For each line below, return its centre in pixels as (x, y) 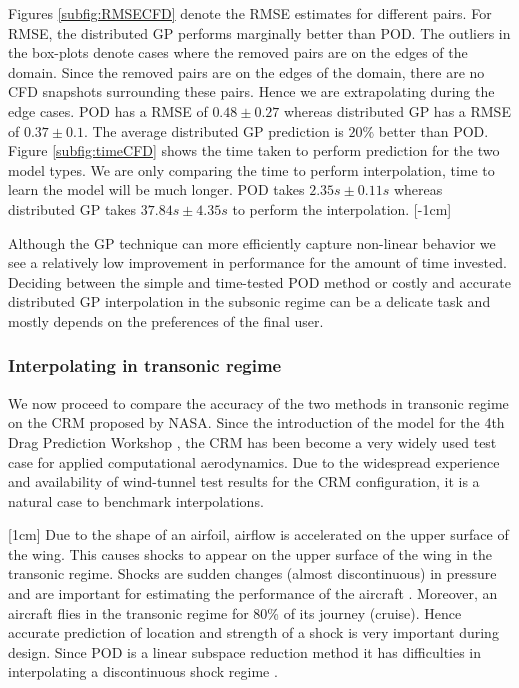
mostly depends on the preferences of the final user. (166, 320)
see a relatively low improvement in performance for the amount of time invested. (257, 262)
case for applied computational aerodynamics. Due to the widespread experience (254, 461)
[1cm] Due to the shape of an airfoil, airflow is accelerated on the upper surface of (258, 534)
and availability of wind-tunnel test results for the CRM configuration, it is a (244, 481)
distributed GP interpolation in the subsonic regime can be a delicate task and (249, 301)
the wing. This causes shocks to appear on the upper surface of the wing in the (250, 553)
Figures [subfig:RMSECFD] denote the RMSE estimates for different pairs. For (250, 13)
